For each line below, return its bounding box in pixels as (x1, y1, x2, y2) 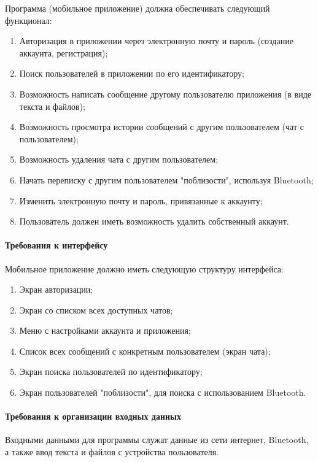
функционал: (5, 13, 52, 26)
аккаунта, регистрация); (19, 46, 108, 59)
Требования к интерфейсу (5, 239, 108, 252)
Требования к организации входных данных (5, 410, 182, 423)
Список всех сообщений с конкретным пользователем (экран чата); (19, 344, 271, 357)
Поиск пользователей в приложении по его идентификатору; (19, 67, 244, 80)
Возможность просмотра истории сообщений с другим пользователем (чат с (19, 120, 304, 133)
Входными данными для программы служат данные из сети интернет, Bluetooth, (5, 433, 309, 446)
